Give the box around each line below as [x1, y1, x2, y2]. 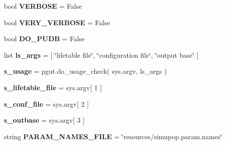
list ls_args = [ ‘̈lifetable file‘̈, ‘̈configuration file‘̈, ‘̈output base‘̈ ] [4, 49, 199, 60]
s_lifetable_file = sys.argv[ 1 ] [4, 82, 102, 92]
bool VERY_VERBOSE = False [4, 17, 110, 27]
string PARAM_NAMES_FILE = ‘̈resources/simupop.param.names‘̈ [4, 131, 223, 141]
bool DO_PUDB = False [4, 33, 85, 44]
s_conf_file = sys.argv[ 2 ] [4, 98, 89, 109]
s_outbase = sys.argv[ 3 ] [4, 115, 85, 125]
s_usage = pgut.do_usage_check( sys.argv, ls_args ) [4, 66, 167, 76]
